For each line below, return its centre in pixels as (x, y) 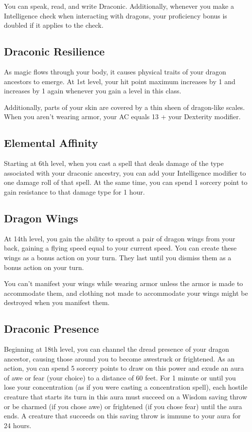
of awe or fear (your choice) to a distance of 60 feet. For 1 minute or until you (120, 377)
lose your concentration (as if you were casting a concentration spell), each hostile (126, 387)
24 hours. (18, 425)
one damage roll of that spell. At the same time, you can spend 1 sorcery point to (126, 182)
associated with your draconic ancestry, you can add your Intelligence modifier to (125, 172)
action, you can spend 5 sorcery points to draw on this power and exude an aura (124, 368)
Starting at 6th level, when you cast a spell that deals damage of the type (114, 163)
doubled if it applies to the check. (54, 25)
